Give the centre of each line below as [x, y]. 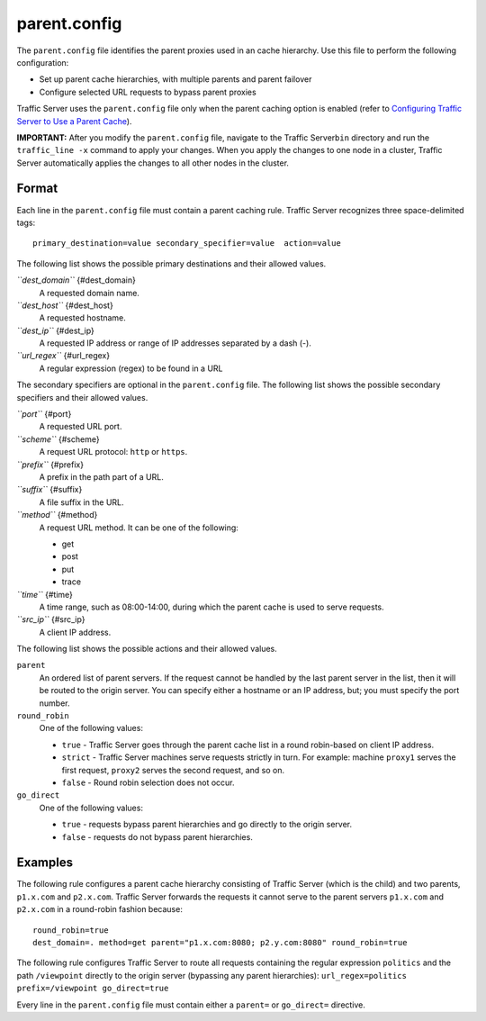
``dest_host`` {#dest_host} [65, 305]
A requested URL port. [81, 427]
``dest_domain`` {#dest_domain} [76, 280]
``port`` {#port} [44, 414]
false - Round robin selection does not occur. [148, 782]
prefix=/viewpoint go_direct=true [93, 989]
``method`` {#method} [57, 515]
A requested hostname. [82, 318]
